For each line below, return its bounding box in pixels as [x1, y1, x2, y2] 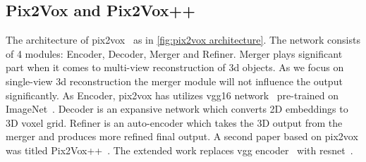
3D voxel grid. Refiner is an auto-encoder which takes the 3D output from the [6, 115, 343, 130]
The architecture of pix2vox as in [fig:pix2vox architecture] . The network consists [6, 32, 360, 47]
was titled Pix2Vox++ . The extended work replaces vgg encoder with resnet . [6, 142, 353, 157]
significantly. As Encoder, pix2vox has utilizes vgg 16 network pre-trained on [6, 87, 339, 102]
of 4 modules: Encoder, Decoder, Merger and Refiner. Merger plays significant [6, 46, 343, 61]
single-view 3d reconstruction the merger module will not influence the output [6, 73, 343, 88]
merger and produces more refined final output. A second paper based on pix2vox [6, 129, 358, 144]
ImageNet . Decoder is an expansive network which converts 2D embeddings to [6, 101, 348, 116]
